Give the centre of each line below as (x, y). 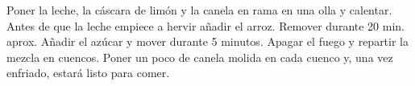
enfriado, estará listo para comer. (88, 73)
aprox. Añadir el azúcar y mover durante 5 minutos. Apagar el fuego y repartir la (207, 41)
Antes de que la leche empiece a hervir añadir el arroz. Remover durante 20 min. (205, 25)
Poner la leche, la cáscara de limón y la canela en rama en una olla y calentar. (199, 10)
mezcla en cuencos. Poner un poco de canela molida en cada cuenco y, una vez (200, 57)
